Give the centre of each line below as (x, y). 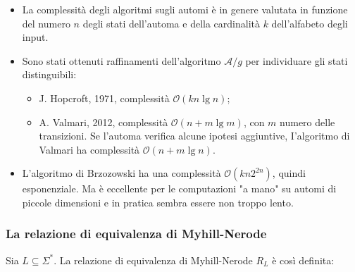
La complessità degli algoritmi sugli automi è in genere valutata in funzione (185, 9)
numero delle (307, 122)
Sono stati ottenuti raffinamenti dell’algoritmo (122, 60)
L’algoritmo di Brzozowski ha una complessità (122, 173)
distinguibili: (49, 74)
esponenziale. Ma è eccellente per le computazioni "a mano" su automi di (179, 188)
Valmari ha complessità (89, 149)
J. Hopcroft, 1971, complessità (104, 98)
